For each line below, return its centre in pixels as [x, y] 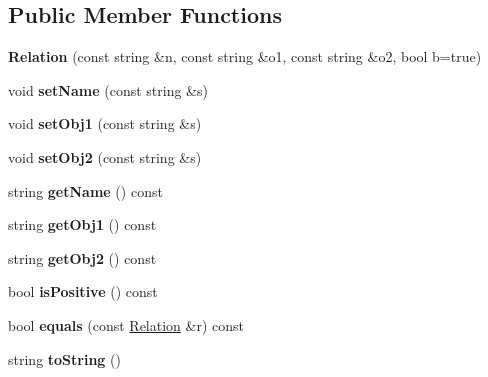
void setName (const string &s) [108, 89]
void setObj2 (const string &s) [105, 156]
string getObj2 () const [82, 257]
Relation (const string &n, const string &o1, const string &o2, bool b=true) [245, 56]
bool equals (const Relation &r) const [126, 324]
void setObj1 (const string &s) [105, 123]
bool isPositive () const [83, 291]
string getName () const [85, 190]
